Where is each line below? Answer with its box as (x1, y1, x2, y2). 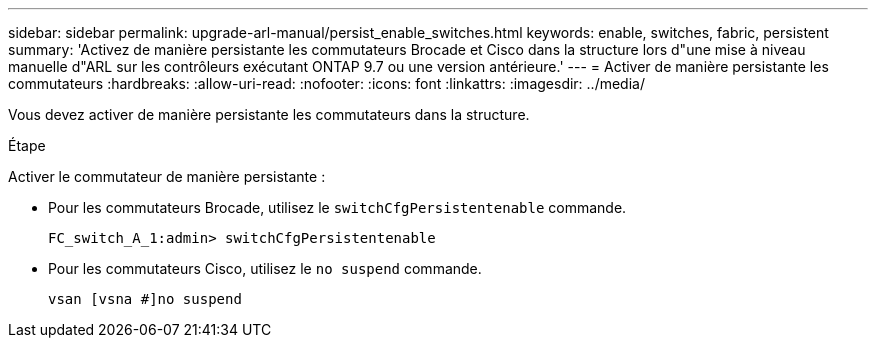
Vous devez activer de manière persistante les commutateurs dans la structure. (8, 106, 530, 123)
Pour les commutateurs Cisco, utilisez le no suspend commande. (48, 260, 482, 277)
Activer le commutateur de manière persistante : (8, 168, 326, 185)
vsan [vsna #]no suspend (48, 291, 242, 307)
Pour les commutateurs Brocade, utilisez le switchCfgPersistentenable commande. (48, 199, 627, 216)
